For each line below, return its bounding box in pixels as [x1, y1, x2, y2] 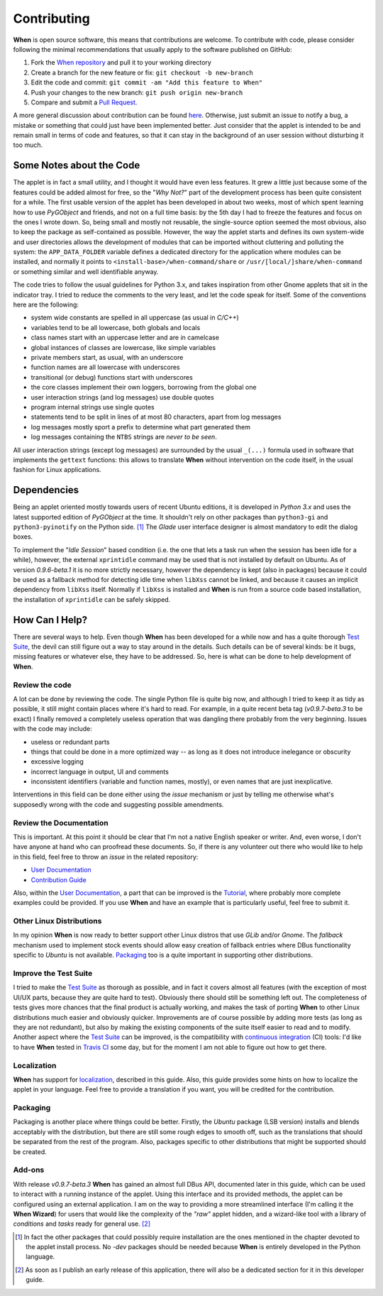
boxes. [13, 532, 33, 541]
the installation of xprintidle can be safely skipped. [13, 595, 171, 603]
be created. [13, 1147, 48, 1156]
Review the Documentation [13, 818, 109, 828]
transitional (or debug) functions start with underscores [30, 373, 193, 381]
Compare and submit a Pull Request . [30, 98, 138, 106]
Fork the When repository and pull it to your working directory [30, 58, 212, 67]
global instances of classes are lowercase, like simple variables [30, 343, 216, 351]
